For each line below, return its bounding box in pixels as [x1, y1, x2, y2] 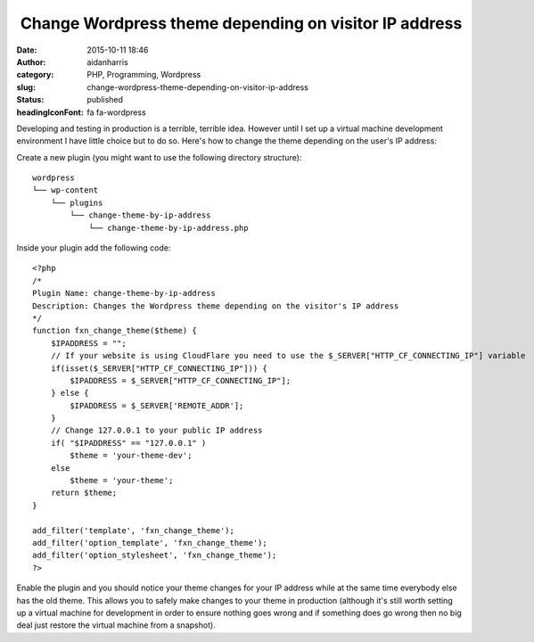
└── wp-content [32, 185, 99, 195]
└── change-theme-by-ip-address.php [88, 223, 249, 233]
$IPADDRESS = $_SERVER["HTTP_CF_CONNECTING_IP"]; [70, 375, 292, 385]
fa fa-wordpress [86, 107, 146, 118]
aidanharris [86, 56, 128, 67]
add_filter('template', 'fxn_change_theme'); [32, 525, 235, 535]
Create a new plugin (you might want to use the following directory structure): [16, 152, 302, 162]
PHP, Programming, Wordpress [86, 70, 201, 80]
